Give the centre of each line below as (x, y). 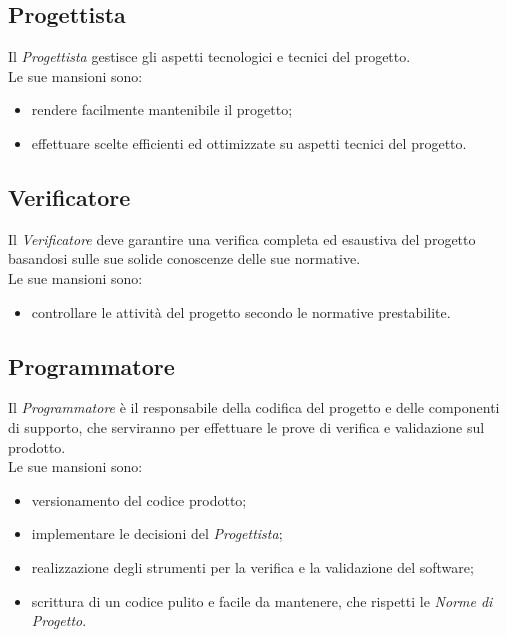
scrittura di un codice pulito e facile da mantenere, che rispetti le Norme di (262, 600)
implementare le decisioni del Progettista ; (157, 533)
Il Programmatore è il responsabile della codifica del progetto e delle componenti (254, 407)
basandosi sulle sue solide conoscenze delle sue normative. (184, 258)
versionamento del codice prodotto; (139, 499)
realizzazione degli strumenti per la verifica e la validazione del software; (252, 566)
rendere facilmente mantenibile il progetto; (162, 109)
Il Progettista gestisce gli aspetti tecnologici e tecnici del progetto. (209, 56)
